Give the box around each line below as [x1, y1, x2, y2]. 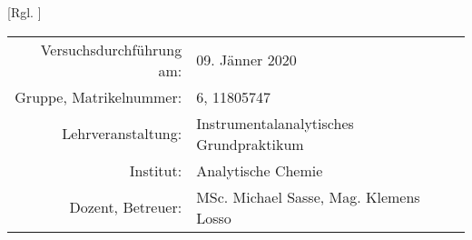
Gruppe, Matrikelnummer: [15, 85, 182, 107]
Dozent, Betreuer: [69, 196, 182, 218]
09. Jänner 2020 [196, 49, 297, 71]
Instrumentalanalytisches [196, 112, 354, 134]
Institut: [129, 159, 182, 181]
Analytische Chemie [196, 159, 323, 181]
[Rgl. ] [7, 3, 42, 21]
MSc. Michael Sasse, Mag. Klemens [196, 185, 420, 207]
